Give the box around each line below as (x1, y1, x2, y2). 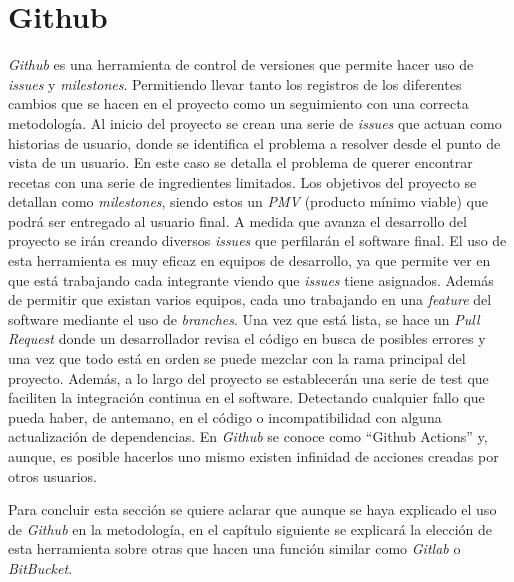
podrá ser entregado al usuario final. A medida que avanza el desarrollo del (8, 210, 467, 231)
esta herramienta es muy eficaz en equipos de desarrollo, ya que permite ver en (8, 250, 491, 271)
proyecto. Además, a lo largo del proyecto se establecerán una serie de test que (8, 367, 489, 388)
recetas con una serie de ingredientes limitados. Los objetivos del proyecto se (8, 171, 477, 192)
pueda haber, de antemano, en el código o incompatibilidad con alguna (8, 406, 442, 427)
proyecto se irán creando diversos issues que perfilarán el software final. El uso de (8, 230, 507, 251)
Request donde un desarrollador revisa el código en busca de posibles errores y (8, 328, 486, 349)
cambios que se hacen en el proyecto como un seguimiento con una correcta (8, 93, 469, 114)
